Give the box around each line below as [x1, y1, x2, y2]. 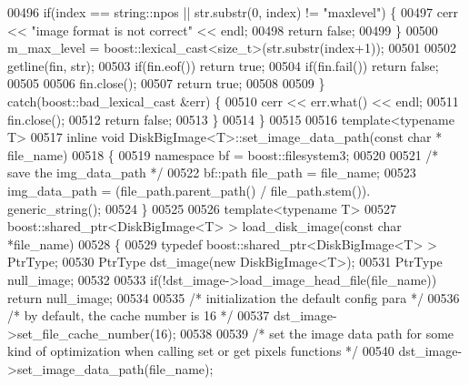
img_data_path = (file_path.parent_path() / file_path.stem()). [7, 180, 371, 199]
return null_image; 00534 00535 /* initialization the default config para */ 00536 [7, 288, 460, 307]
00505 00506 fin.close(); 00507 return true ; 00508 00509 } [7, 74, 325, 93]
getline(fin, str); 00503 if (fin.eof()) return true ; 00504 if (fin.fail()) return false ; [7, 56, 439, 75]
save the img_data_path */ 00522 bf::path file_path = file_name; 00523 [7, 163, 416, 182]
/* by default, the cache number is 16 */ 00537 [7, 306, 270, 325]
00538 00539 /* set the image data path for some [180, 323, 454, 342]
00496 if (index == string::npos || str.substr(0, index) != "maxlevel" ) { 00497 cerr [7, 3, 459, 21]
